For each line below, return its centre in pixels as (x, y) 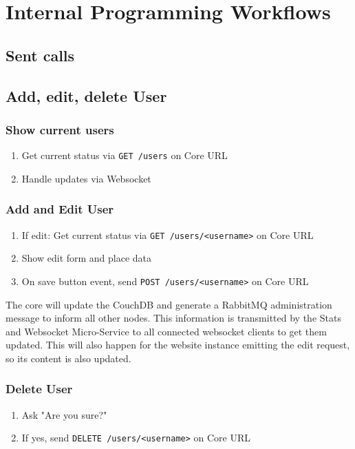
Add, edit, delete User (86, 95)
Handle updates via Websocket (86, 178)
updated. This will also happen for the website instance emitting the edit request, (178, 345)
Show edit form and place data (87, 258)
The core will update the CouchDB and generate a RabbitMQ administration (169, 304)
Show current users (60, 129)
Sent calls (40, 55)
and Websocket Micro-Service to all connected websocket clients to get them (166, 331)
